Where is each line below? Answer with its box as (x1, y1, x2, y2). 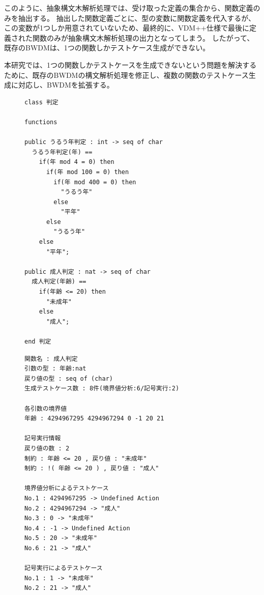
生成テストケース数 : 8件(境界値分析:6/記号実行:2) (24, 385, 180, 392)
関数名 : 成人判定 (24, 355, 78, 362)
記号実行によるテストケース (24, 564, 103, 572)
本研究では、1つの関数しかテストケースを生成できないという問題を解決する (4, 59, 257, 70)
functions (24, 118, 57, 126)
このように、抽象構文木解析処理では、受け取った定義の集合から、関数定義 (4, 3, 253, 13)
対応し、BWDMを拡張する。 (18, 79, 114, 90)
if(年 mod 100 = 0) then (46, 168, 129, 176)
